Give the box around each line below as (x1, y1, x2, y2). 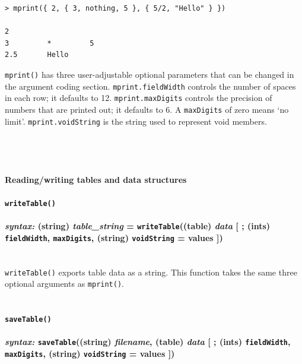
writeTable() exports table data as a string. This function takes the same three (5, 265, 297, 278)
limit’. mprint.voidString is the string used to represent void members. (5, 115, 267, 127)
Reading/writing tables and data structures (5, 173, 187, 185)
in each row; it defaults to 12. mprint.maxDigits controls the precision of (5, 91, 272, 104)
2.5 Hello (5, 50, 69, 59)
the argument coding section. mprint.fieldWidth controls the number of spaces (5, 80, 296, 92)
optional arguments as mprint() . (5, 277, 124, 290)
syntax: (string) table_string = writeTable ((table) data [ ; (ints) (5, 220, 271, 232)
